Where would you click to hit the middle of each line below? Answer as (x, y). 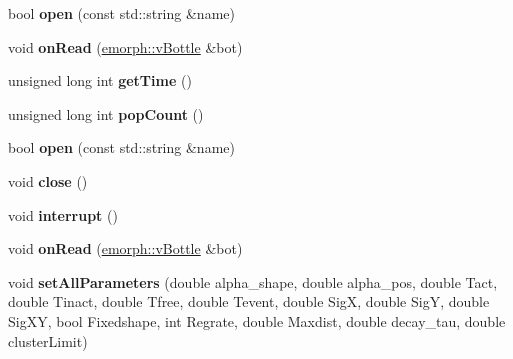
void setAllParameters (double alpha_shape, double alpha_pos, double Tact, (253, 281)
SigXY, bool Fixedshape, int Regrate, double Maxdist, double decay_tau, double (257, 320)
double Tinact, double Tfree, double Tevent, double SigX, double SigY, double (249, 301)
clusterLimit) (48, 340)
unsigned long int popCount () (106, 113)
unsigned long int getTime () (100, 80)
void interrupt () (63, 214)
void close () (48, 180)
